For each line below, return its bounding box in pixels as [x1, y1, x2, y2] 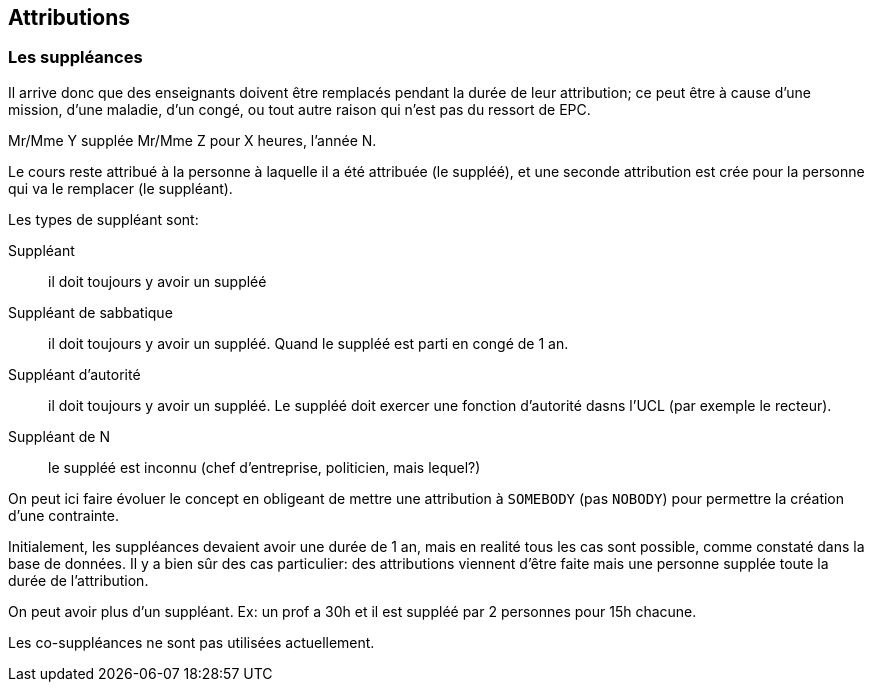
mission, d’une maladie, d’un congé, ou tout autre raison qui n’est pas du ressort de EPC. [8, 100, 591, 118]
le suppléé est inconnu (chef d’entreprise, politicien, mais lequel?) [48, 458, 481, 476]
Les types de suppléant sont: [8, 210, 199, 228]
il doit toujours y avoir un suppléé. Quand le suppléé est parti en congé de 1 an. [48, 334, 569, 352]
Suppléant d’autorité [8, 365, 141, 383]
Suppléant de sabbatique [8, 303, 173, 321]
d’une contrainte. [8, 506, 119, 524]
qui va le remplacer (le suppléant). [8, 179, 233, 197]
